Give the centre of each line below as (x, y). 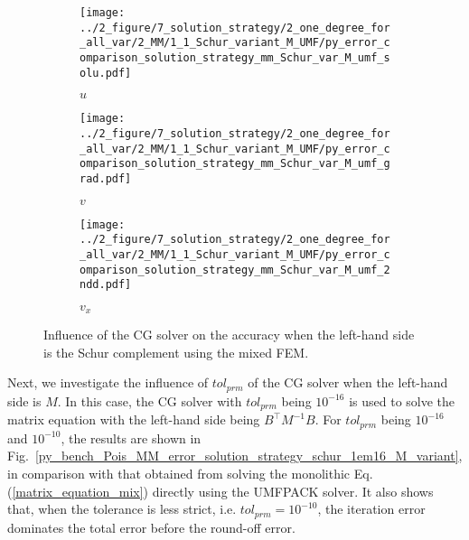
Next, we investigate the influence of (108, 382)
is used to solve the (402, 400)
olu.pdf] (106, 73)
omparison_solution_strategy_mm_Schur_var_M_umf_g (235, 164)
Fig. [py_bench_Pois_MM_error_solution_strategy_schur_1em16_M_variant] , (235, 456)
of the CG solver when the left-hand (348, 382)
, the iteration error (371, 509)
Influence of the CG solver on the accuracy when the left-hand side (229, 335)
